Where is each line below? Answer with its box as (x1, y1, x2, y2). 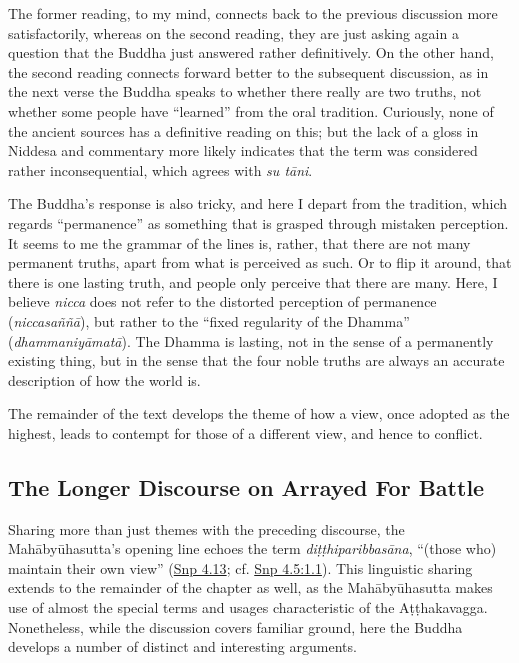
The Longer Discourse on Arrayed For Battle (8, 471, 485, 502)
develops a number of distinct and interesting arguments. (8, 636, 357, 657)
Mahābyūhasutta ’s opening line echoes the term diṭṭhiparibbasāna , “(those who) (8, 538, 497, 559)
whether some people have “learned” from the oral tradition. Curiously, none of (8, 100, 494, 121)
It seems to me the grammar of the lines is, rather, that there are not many (8, 232, 471, 253)
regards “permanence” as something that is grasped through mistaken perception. (8, 212, 509, 233)
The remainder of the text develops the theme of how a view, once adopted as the (8, 403, 510, 424)
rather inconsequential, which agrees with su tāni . (8, 159, 313, 180)
